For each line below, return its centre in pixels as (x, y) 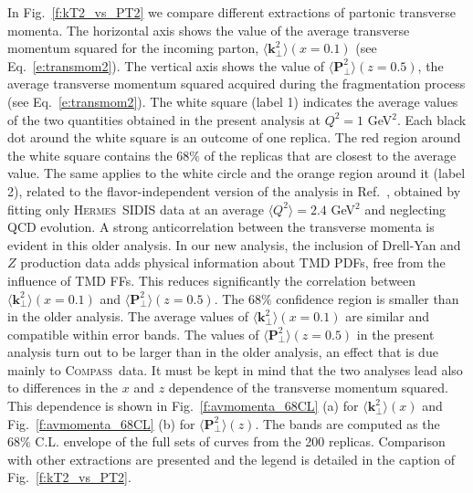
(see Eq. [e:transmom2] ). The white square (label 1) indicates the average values (233, 101)
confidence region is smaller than (368, 298)
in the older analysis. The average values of (128, 316)
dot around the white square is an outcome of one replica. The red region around (234, 137)
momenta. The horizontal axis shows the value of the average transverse (209, 30)
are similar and (388, 316)
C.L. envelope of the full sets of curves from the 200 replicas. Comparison (240, 441)
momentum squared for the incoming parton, (133, 48)
